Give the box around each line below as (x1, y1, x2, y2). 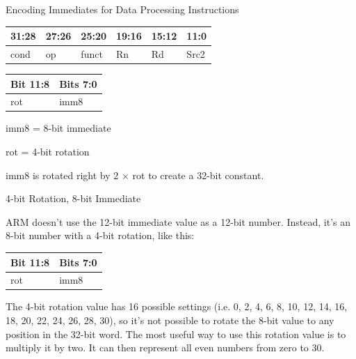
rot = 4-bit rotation (6, 144, 90, 159)
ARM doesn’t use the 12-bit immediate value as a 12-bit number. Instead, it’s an (6, 214, 351, 229)
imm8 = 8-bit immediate (6, 121, 111, 135)
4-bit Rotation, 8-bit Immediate (6, 191, 141, 206)
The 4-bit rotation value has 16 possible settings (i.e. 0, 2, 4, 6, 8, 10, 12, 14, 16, (6, 299, 348, 314)
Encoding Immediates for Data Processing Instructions (6, 2, 239, 16)
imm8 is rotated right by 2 (6, 167, 119, 182)
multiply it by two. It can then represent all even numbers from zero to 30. (6, 340, 325, 355)
